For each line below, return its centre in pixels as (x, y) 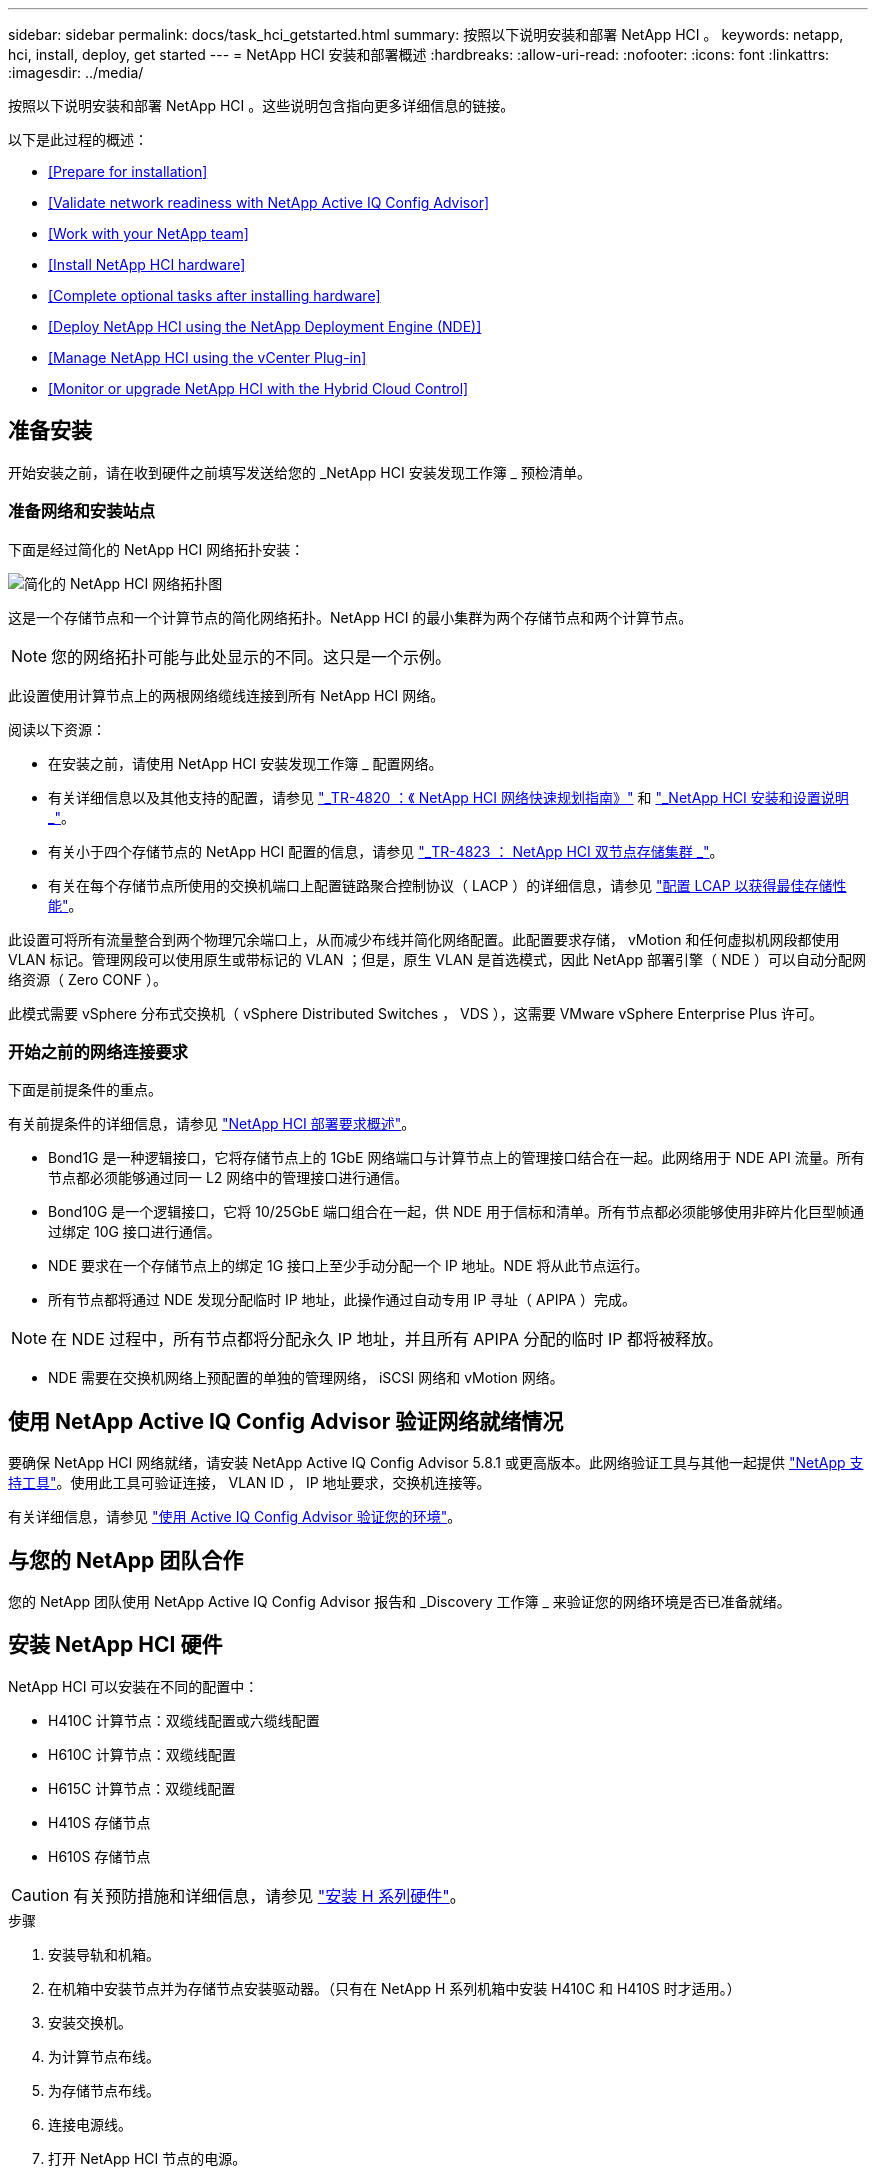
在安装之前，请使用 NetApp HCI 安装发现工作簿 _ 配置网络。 (245, 763)
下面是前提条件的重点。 (85, 1090)
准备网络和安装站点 (82, 511)
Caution (40, 1894)
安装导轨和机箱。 (104, 1954)
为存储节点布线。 (104, 2090)
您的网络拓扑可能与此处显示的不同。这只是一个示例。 (251, 656)
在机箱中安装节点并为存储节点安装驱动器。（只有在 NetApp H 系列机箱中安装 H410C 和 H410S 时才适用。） (394, 1988)
